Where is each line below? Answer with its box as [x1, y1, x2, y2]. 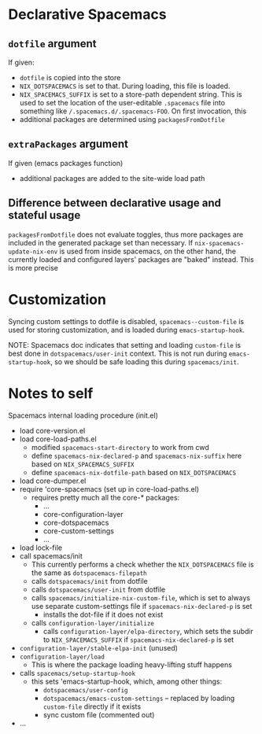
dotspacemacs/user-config [42, 686, 128, 694]
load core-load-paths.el [19, 434, 97, 444]
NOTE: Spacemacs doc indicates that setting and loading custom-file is [8, 340, 242, 349]
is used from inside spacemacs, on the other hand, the [59, 246, 236, 256]
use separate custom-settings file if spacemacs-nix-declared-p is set [31, 601, 253, 610]
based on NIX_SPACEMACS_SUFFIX [31, 459, 135, 469]
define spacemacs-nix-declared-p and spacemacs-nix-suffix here [31, 451, 242, 460]
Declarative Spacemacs [8, 6, 167, 24]
